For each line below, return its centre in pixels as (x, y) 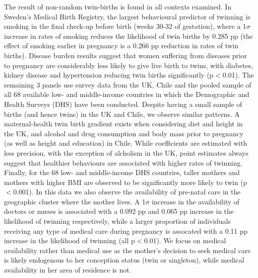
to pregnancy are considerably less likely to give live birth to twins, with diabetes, (129, 65)
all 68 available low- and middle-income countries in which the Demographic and (127, 94)
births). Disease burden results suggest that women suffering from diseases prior (126, 55)
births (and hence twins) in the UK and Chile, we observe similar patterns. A (122, 114)
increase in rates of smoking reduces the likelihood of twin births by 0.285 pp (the (129, 36)
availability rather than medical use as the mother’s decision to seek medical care (128, 250)
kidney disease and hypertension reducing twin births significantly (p (109, 75)
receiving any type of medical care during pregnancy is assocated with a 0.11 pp (126, 231)
